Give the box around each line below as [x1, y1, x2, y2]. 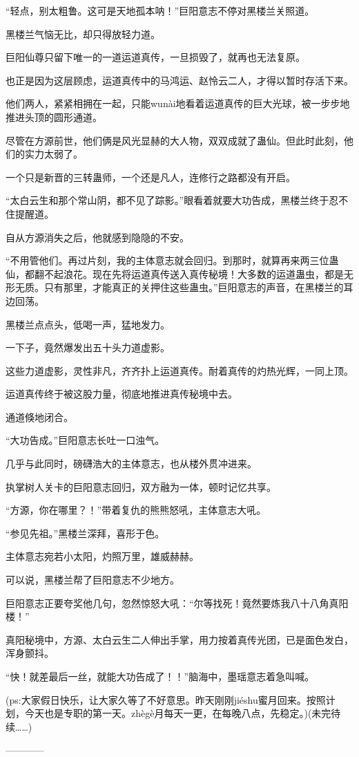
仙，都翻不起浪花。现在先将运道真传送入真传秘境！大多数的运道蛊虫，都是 [6, 266, 344, 281]
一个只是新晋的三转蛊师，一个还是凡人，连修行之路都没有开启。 [6, 169, 295, 184]
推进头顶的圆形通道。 [6, 109, 102, 124]
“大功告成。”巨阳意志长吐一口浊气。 [6, 433, 165, 447]
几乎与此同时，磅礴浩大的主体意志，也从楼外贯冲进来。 [6, 456, 257, 471]
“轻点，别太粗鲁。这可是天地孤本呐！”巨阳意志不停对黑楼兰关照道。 [6, 3, 315, 17]
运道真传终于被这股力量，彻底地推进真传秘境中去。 [6, 386, 237, 401]
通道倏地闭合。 [6, 409, 73, 424]
